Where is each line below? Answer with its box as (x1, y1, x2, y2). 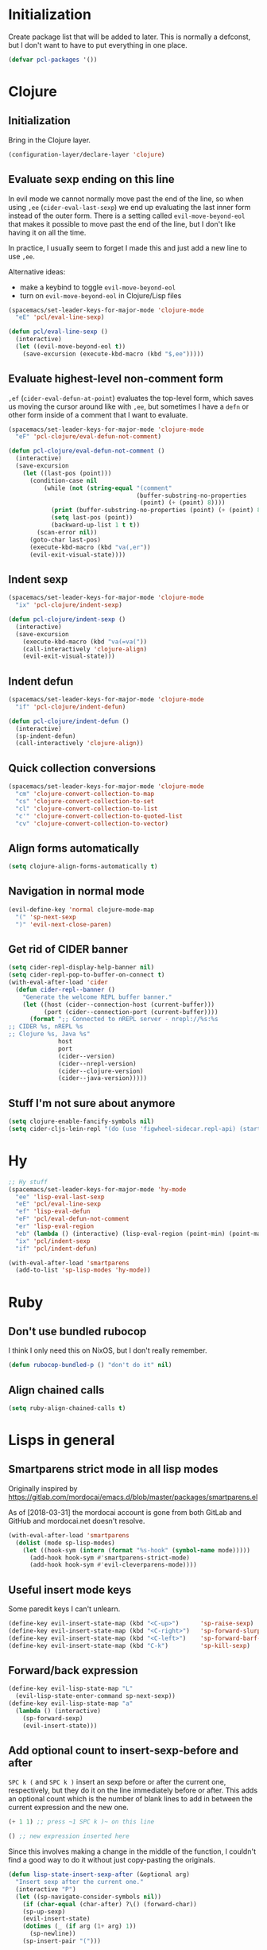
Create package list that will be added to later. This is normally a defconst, (8, 32, 251, 41)
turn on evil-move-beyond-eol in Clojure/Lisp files (19, 290, 182, 300)
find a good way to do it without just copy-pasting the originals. (8, 1855, 216, 1865)
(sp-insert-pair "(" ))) (22, 1937, 102, 1945)
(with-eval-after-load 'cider (8, 978, 109, 987)
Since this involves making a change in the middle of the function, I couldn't (8, 1847, 257, 1856)
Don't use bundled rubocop (8, 1324, 147, 1338)
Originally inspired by (8, 1483, 78, 1493)
